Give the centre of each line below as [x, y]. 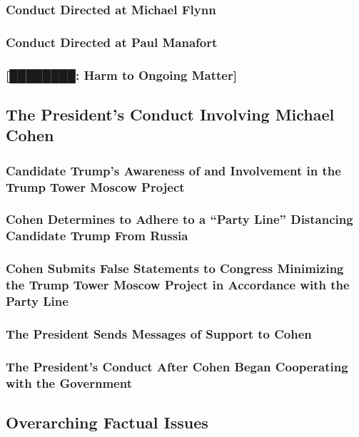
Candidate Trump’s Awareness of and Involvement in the [173, 170]
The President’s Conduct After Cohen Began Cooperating [177, 366]
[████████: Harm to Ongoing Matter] [121, 74]
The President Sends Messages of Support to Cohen [159, 333]
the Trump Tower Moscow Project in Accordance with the [178, 285]
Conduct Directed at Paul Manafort [112, 42]
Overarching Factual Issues [107, 422]
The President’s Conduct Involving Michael [170, 114]
